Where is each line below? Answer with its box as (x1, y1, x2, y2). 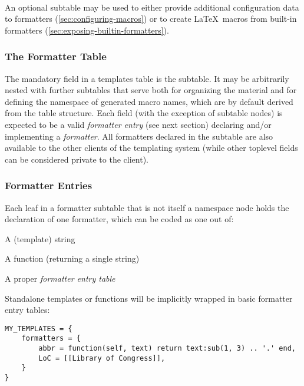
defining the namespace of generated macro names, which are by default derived (5, 95, 293, 107)
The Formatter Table (5, 49, 107, 64)
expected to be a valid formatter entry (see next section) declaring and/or (5, 118, 272, 130)
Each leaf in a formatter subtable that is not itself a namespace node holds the (5, 201, 289, 213)
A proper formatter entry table (5, 272, 115, 284)
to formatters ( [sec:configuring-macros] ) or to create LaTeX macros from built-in (5, 12, 297, 25)
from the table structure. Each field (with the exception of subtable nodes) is (5, 107, 283, 119)
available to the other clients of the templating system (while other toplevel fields (5, 141, 298, 154)
